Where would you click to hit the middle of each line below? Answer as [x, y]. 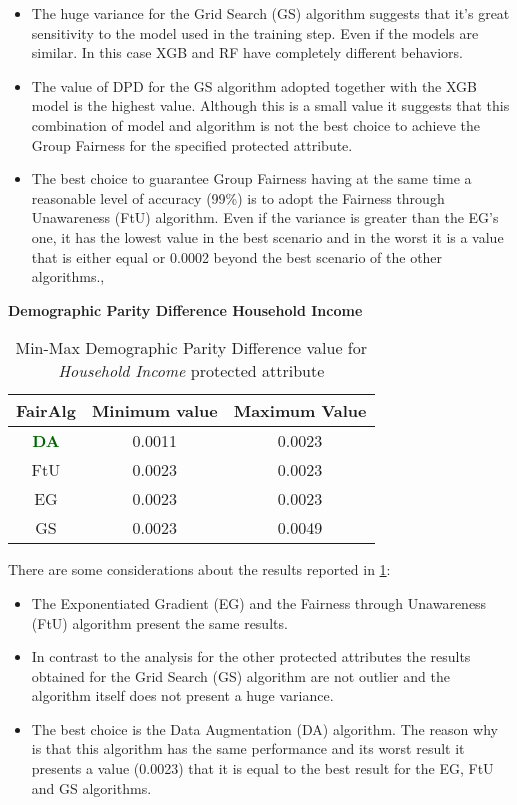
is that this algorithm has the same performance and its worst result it [248, 748]
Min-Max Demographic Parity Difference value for [191, 348]
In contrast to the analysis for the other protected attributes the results [251, 656]
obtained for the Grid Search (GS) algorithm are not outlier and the [240, 675]
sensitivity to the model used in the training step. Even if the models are [255, 32]
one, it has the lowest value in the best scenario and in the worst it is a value [267, 236]
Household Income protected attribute [191, 371]
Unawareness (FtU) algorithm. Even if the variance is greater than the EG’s [265, 217]
